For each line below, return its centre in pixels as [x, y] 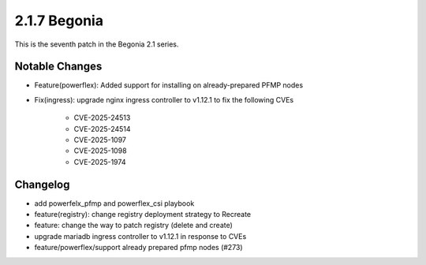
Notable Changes [58, 67]
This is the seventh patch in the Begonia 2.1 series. [97, 44]
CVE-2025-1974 [100, 162]
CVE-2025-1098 [100, 151]
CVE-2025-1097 [100, 140]
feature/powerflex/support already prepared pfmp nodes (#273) [139, 248]
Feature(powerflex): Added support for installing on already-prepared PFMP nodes [169, 85]
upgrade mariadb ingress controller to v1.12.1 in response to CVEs [140, 236]
